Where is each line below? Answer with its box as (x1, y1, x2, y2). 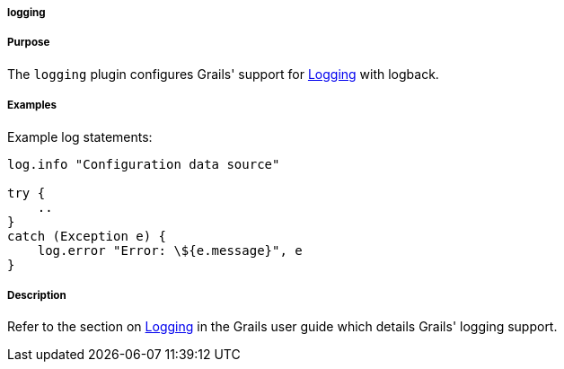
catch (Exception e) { (7, 228, 167, 243)
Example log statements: (7, 128, 153, 145)
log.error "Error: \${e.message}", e (37, 242, 303, 258)
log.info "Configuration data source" (7, 156, 280, 171)
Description (7, 288, 66, 302)
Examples (7, 99, 57, 112)
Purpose (7, 36, 50, 49)
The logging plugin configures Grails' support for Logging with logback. (7, 66, 439, 82)
